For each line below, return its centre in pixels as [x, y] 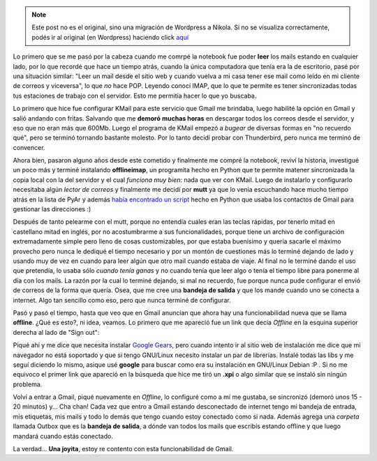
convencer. [29, 147]
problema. [28, 384]
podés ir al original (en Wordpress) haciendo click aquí [110, 37]
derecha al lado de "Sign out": [56, 332]
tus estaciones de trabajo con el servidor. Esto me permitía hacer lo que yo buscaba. [135, 96]
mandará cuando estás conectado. [63, 436]
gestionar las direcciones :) [52, 209]
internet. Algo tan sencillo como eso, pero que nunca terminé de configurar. [122, 300]
